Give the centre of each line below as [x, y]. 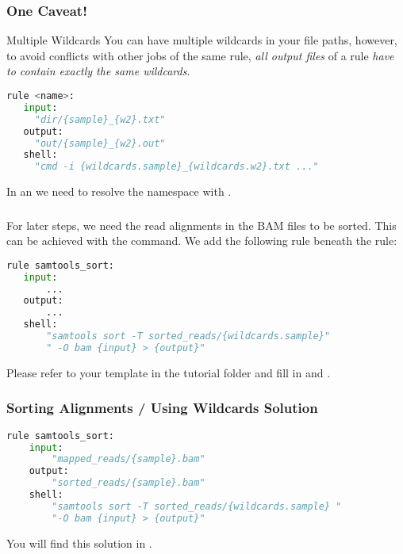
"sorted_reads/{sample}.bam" [129, 483]
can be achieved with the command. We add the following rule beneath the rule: [202, 241]
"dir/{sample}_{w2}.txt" [100, 119]
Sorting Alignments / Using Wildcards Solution [162, 408]
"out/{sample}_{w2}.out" [100, 143]
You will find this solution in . [79, 543]
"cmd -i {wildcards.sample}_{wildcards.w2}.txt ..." [177, 167]
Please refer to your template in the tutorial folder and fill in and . [169, 372]
